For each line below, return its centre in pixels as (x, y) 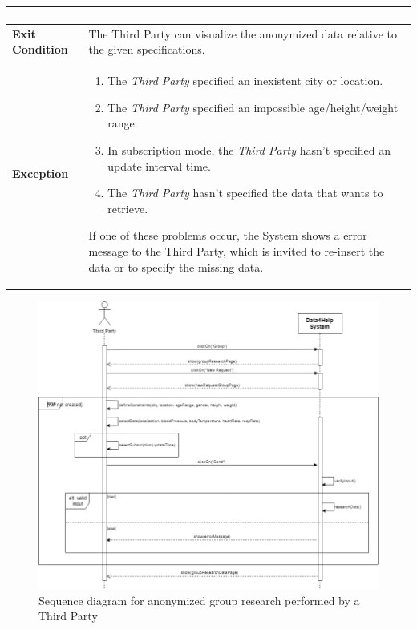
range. (123, 123)
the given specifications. (147, 49)
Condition (40, 49)
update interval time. (159, 165)
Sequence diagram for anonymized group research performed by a (199, 600)
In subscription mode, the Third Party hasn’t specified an (249, 149)
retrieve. (128, 208)
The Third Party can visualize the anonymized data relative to (243, 33)
